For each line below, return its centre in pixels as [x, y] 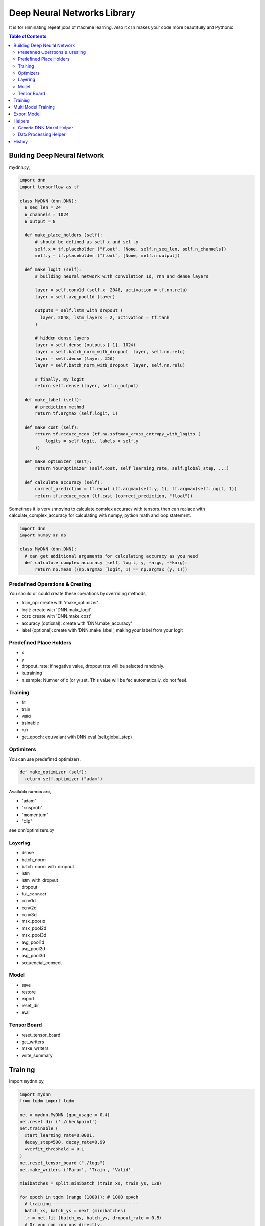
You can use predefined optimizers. [45, 759]
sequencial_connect [42, 962]
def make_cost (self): [52, 427]
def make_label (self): [53, 400]
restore [29, 992]
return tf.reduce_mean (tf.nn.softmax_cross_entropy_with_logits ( [118, 434]
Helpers [21, 121]
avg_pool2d [33, 948]
